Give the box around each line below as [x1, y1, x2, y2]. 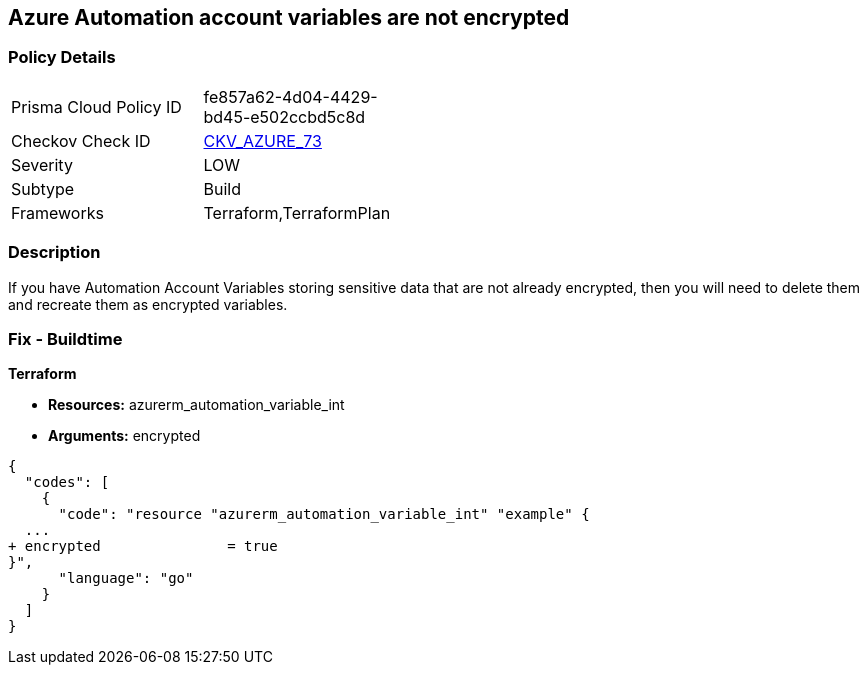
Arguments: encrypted [48, 427, 201, 445]
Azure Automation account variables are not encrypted [8, 5, 570, 30]
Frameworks [11, 202, 104, 223]
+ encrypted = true [8, 538, 278, 555]
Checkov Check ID [11, 130, 151, 151]
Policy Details [8, 47, 116, 68]
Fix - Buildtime [8, 328, 123, 349]
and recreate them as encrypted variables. [8, 295, 288, 313]
